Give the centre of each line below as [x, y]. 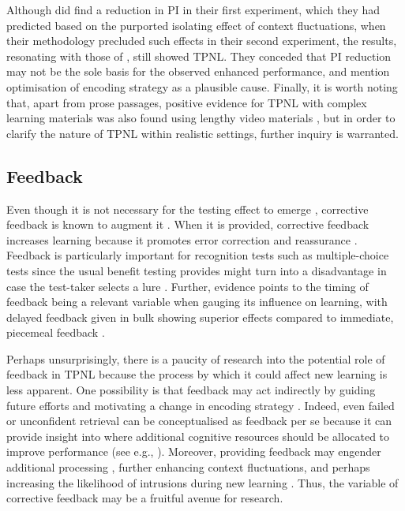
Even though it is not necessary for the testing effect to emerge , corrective [187, 209]
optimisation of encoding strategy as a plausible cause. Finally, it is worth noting [202, 86]
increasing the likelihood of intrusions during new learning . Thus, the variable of [202, 482]
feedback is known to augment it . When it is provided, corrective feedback [188, 224]
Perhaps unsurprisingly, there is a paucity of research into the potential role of [196, 358]
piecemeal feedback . [56, 332]
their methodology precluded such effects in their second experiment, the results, [202, 41]
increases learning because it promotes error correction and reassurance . [182, 239]
